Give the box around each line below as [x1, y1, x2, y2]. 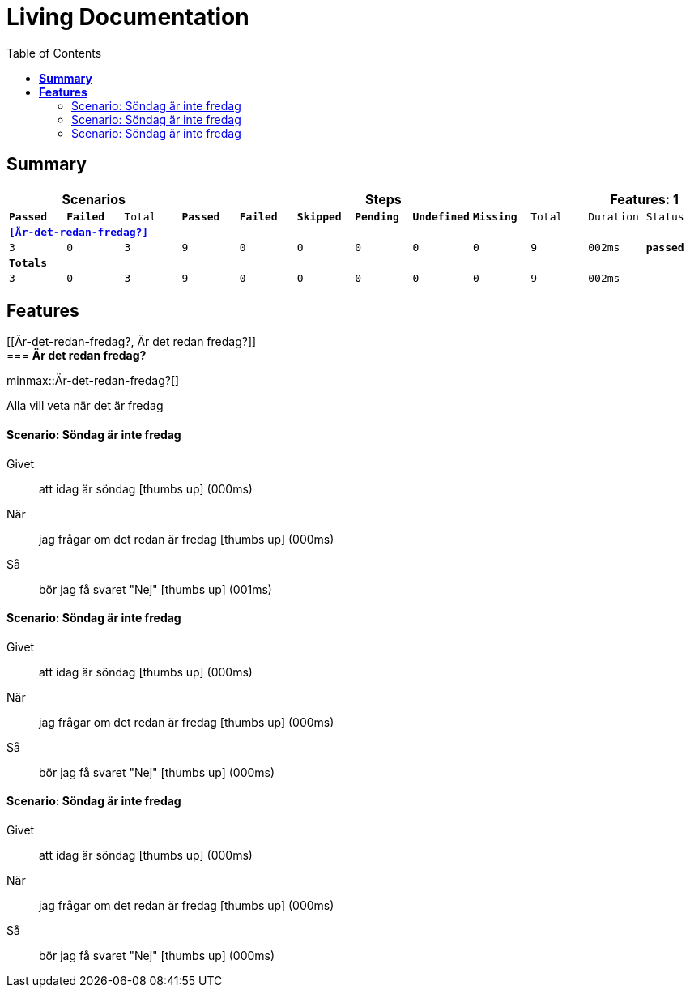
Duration [588, 210, 639, 223]
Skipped [296, 210, 342, 223]
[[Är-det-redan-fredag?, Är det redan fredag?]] [6, 335, 257, 349]
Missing [472, 210, 517, 223]
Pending [355, 210, 399, 223]
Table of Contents [6, 45, 102, 60]
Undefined [412, 210, 470, 223]
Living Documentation [6, 3, 249, 31]
